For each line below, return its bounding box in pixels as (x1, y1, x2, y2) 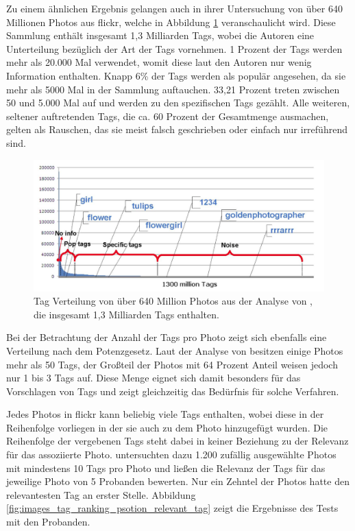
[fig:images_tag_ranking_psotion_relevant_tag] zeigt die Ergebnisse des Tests (6, 501, 339, 515)
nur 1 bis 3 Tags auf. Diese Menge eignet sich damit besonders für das (6, 370, 301, 385)
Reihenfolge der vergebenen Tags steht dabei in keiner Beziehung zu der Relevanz (6, 434, 349, 448)
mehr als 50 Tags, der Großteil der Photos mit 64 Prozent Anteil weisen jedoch (6, 357, 338, 371)
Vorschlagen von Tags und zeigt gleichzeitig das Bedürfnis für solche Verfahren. (6, 383, 339, 398)
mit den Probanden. (6, 515, 90, 529)
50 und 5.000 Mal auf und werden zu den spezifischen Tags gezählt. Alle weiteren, (6, 95, 350, 110)
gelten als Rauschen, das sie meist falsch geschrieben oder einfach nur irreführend (6, 122, 347, 137)
